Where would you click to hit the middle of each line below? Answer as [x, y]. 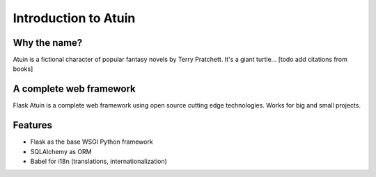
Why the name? [48, 43]
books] [23, 69]
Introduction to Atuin [74, 18]
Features [32, 125]
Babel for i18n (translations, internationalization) [99, 161]
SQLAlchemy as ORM [61, 151]
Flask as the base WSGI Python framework [92, 142]
